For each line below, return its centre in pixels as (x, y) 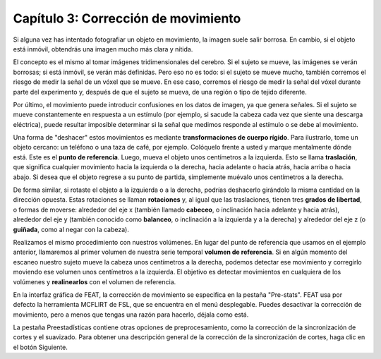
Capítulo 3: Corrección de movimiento (127, 18)
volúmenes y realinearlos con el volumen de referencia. (95, 281)
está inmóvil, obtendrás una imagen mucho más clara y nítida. (103, 49)
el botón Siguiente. (41, 347)
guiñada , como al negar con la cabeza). (71, 229)
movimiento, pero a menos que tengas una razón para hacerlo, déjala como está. (131, 315)
